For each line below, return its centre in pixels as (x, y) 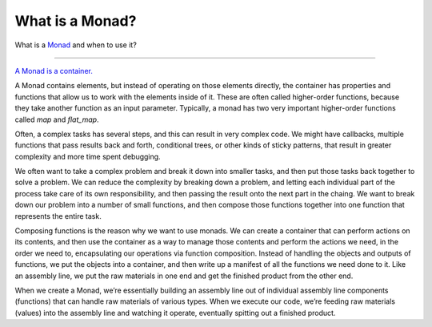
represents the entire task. (58, 216)
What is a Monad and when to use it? (76, 45)
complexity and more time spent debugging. (88, 156)
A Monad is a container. (54, 71)
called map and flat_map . (57, 119)
